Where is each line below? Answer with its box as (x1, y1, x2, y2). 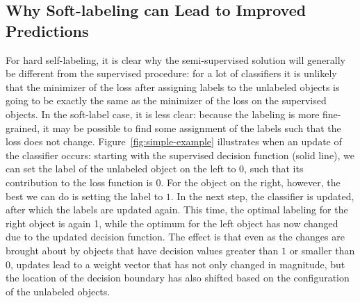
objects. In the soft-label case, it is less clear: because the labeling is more (6, 106, 320, 121)
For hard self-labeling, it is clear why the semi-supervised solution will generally (6, 52, 345, 67)
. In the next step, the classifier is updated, (170, 188, 354, 203)
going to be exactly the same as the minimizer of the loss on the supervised (6, 93, 327, 108)
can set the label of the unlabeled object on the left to (6, 161, 236, 176)
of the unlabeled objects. (6, 284, 111, 298)
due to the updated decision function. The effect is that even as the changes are (6, 229, 345, 244)
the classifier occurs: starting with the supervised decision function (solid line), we (6, 147, 355, 162)
